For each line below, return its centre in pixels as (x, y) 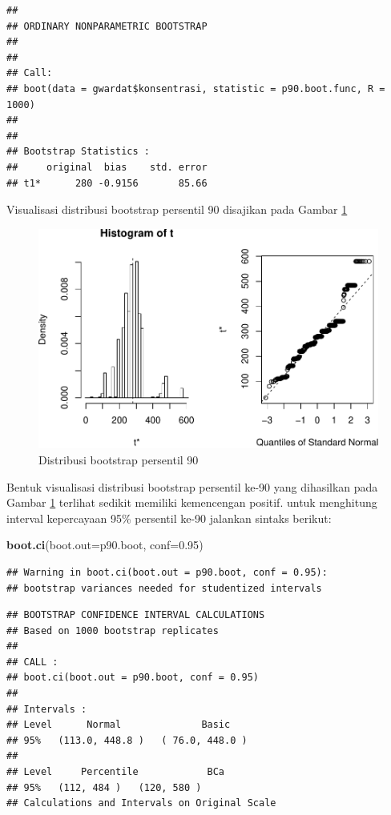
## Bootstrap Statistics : (78, 152)
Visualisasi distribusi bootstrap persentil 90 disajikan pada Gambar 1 (177, 209)
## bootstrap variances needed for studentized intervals (164, 588)
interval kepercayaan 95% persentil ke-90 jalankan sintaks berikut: (169, 518)
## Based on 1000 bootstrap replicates (113, 630)
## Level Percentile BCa (116, 772)
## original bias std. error (107, 167)
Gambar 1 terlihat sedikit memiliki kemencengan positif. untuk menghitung (192, 502)
